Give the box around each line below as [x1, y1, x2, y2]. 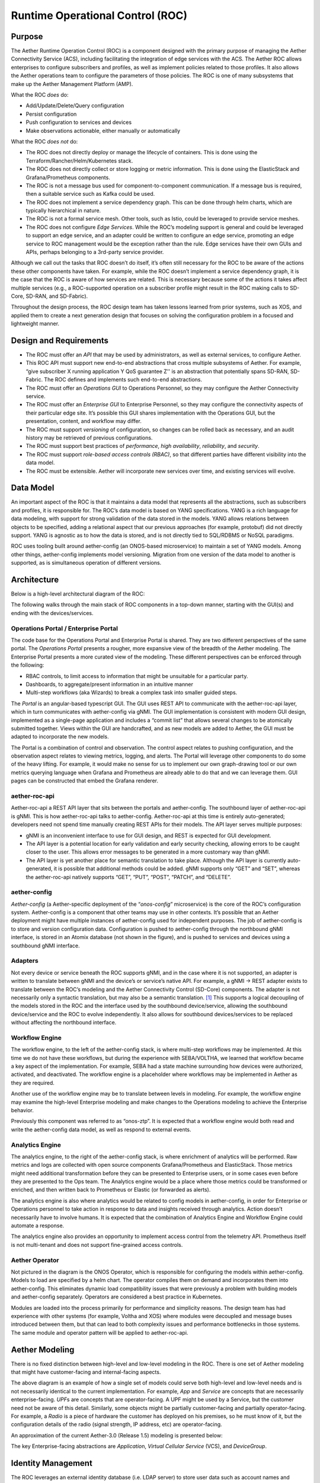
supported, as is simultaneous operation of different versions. [11, 559, 162, 567]
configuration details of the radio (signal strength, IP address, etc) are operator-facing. [11, 1421, 222, 1428]
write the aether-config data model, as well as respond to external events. [11, 1126, 192, 1133]
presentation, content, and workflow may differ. [25, 418, 142, 425]
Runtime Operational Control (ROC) [11, 9, 188, 22]
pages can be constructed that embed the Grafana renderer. [11, 777, 158, 784]
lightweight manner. [11, 320, 59, 327]
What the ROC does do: [11, 91, 69, 98]
